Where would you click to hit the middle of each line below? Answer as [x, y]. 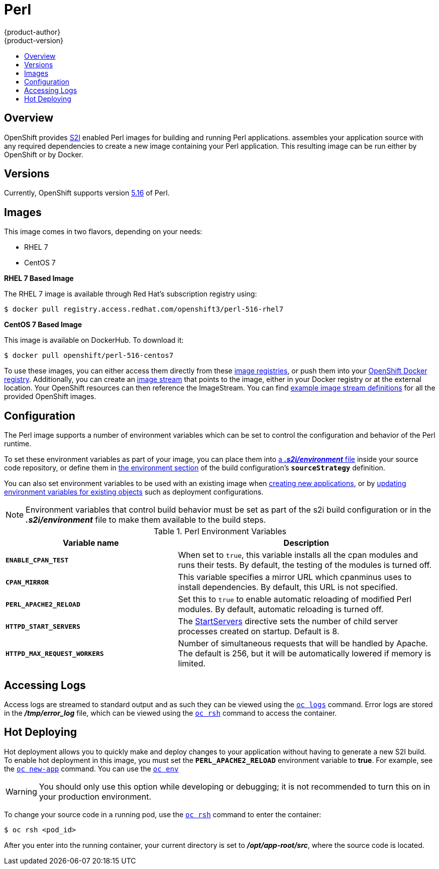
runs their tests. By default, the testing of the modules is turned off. [305, 565]
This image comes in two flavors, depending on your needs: [103, 232]
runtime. [18, 444]
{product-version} [34, 40]
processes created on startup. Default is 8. [259, 632]
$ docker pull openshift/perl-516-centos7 [89, 356]
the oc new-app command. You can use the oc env [91, 768]
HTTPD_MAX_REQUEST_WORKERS [55, 653]
